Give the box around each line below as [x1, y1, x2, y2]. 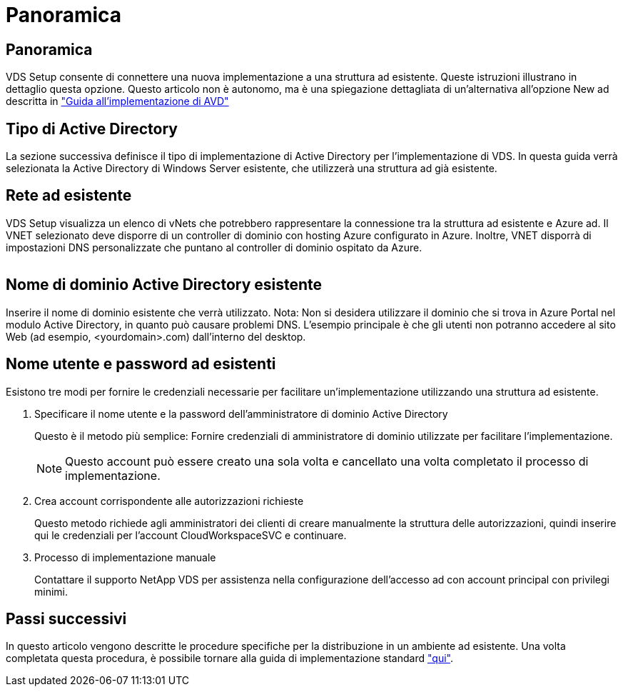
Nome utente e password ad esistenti [6, 355, 276, 373]
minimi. [34, 585, 69, 598]
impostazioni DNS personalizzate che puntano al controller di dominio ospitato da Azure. [6, 241, 422, 254]
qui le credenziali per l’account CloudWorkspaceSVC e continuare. [34, 528, 347, 541]
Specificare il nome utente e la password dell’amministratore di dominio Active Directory [34, 407, 448, 420]
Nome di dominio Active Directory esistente [6, 276, 323, 294]
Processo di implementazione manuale [34, 551, 216, 563]
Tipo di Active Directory [6, 119, 178, 138]
